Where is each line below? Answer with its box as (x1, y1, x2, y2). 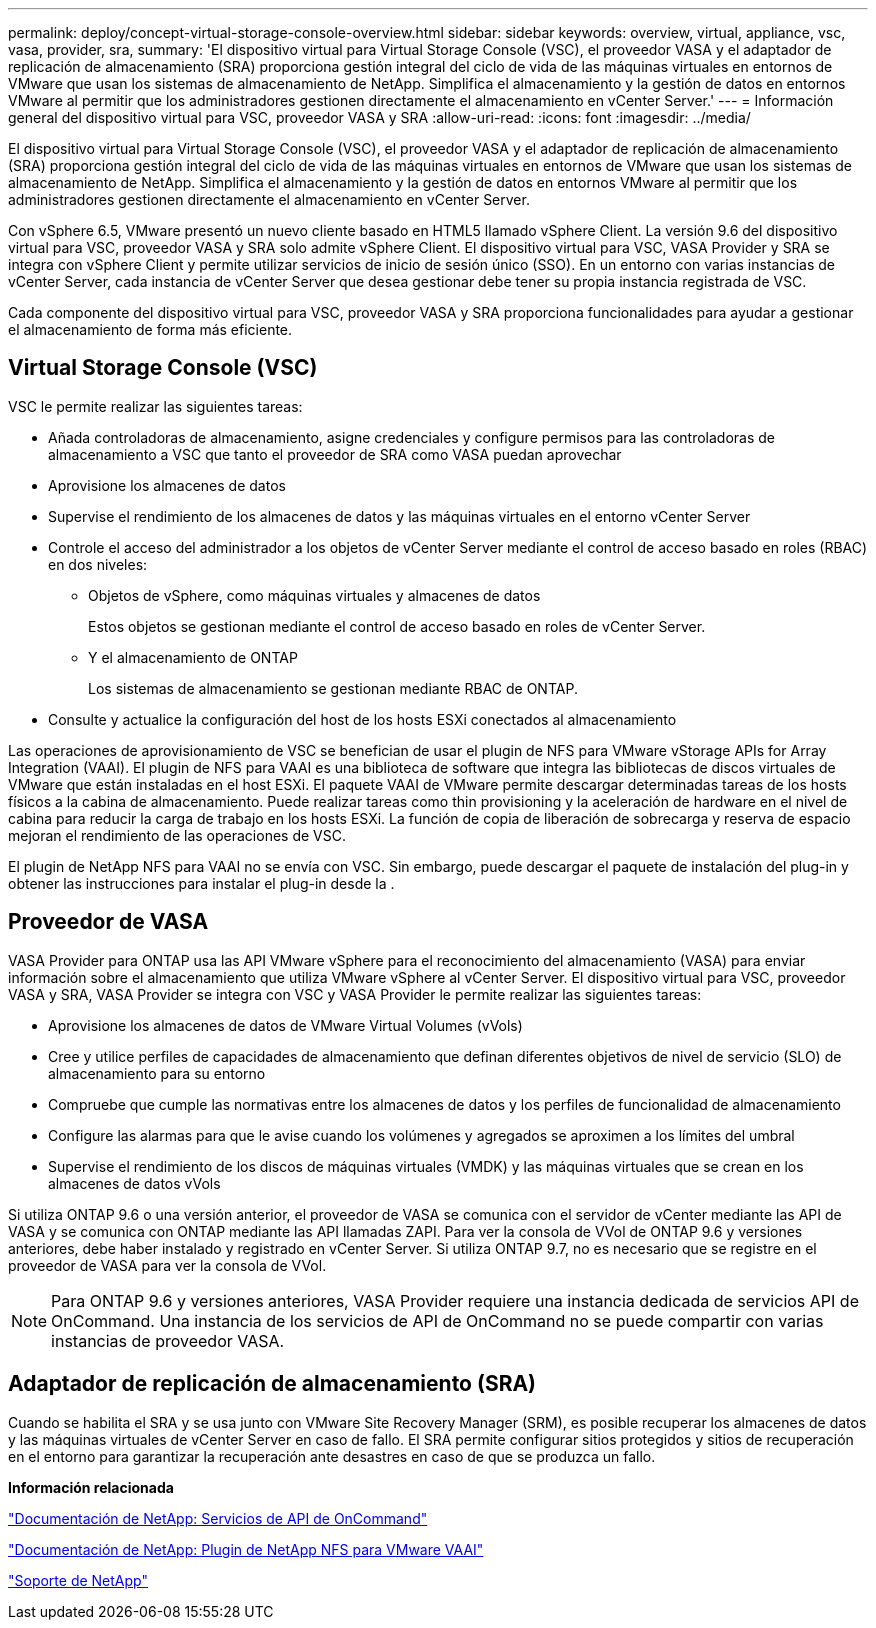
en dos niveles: (48, 555, 148, 573)
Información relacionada (8, 1478, 174, 1496)
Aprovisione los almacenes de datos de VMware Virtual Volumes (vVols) (48, 1016, 523, 1034)
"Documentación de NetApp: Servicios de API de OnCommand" (8, 1509, 428, 1527)
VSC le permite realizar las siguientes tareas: (8, 397, 303, 415)
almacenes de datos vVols (48, 1174, 221, 1192)
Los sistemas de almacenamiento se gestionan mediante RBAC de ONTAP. (88, 679, 578, 697)
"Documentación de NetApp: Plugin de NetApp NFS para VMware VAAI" (8, 1540, 484, 1558)
